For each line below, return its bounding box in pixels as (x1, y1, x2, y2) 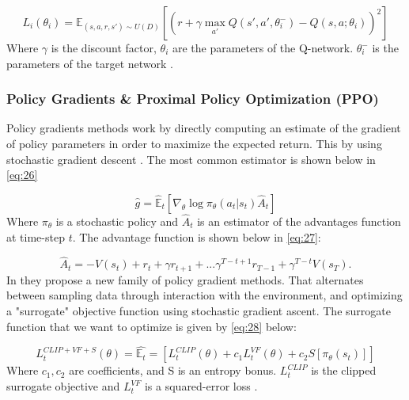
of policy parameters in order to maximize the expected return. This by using (6, 135, 382, 151)
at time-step (6, 228, 65, 245)
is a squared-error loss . (144, 378, 258, 394)
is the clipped (311, 362, 377, 379)
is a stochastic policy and (55, 213, 179, 229)
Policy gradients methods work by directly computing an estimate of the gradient (6, 120, 401, 136)
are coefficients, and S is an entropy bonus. (69, 362, 277, 379)
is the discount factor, (51, 40, 157, 55)
